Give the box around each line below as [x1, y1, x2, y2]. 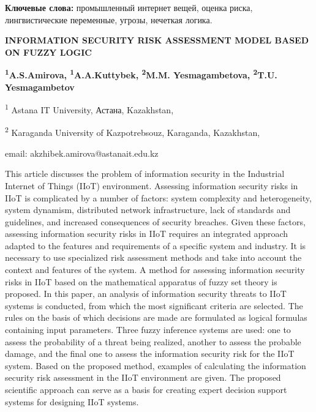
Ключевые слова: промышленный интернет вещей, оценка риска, [5, 1, 253, 13]
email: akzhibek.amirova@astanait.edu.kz [5, 146, 159, 159]
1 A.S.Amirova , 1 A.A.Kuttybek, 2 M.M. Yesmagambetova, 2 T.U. [5, 67, 277, 81]
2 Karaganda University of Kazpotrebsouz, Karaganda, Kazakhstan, [5, 124, 260, 139]
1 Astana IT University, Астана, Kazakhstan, [5, 102, 174, 116]
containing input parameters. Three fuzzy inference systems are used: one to [5, 323, 291, 336]
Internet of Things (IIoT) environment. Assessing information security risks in [5, 179, 298, 192]
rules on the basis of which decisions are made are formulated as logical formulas [5, 311, 307, 324]
